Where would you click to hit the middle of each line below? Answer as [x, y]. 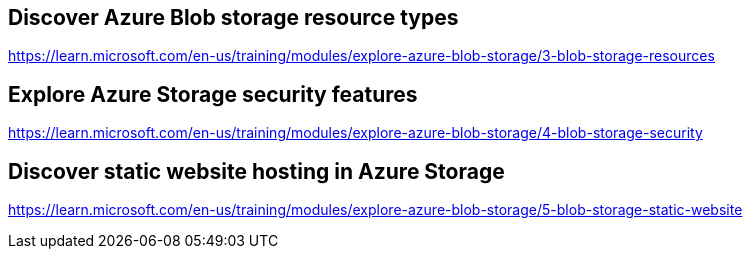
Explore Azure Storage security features [213, 94]
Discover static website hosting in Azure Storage [256, 171]
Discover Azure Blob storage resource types [233, 17]
